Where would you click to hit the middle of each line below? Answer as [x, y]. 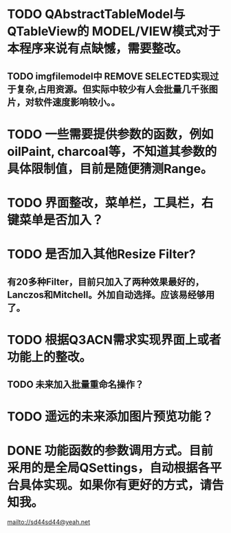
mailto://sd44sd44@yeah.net [49, 522]
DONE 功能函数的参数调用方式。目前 [110, 451]
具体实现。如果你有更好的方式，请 [116, 485]
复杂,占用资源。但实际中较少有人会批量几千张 [113, 89]
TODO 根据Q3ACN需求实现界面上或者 [114, 340]
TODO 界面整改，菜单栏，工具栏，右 [110, 202]
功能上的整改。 [49, 357]
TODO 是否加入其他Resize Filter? [101, 254]
